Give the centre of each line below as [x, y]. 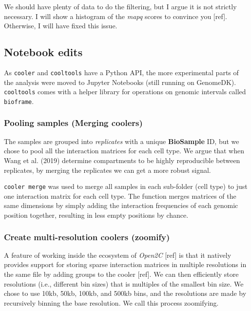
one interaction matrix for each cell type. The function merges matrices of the [120, 196]
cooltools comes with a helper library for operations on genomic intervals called [125, 92]
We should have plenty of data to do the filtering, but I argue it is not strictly [120, 6]
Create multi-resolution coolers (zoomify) [87, 237]
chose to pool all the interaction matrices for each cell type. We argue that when [124, 151]
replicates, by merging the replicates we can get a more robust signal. [107, 170]
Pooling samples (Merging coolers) [73, 123]
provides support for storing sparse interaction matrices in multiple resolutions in [125, 264]
